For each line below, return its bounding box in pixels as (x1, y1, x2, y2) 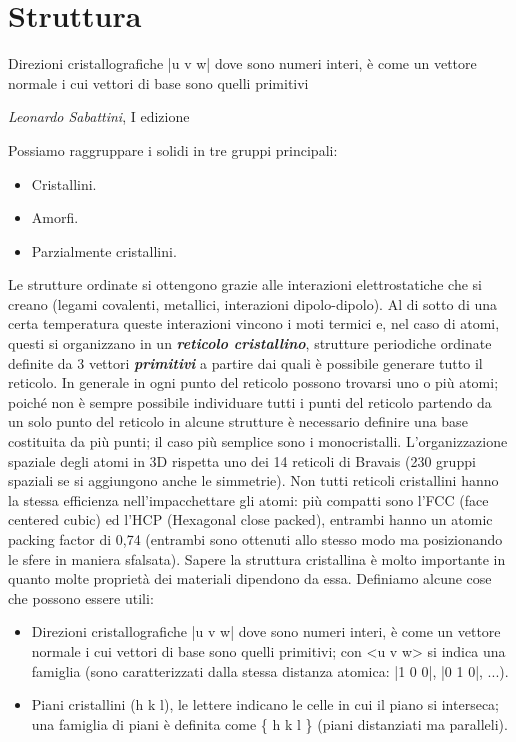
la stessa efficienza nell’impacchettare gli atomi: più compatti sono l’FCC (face (8, 489, 489, 510)
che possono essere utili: (8, 587, 154, 608)
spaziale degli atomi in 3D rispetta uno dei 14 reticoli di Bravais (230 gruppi (8, 450, 476, 471)
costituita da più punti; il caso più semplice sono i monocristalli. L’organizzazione (8, 431, 508, 452)
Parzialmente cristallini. (31, 240, 177, 261)
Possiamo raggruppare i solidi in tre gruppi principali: (8, 139, 338, 160)
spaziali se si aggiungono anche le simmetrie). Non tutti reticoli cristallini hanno (8, 470, 499, 491)
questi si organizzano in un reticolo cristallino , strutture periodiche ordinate (8, 333, 492, 354)
